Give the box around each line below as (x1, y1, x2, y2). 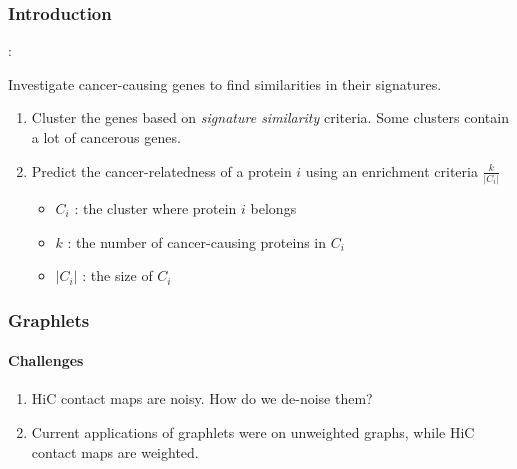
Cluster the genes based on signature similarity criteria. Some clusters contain (31, 107, 509, 128)
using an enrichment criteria (305, 160, 478, 181)
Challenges (8, 350, 84, 371)
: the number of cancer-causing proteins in (67, 231, 327, 252)
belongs (250, 197, 297, 218)
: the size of (82, 265, 153, 286)
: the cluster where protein (74, 197, 237, 218)
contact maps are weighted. (31, 441, 199, 462)
